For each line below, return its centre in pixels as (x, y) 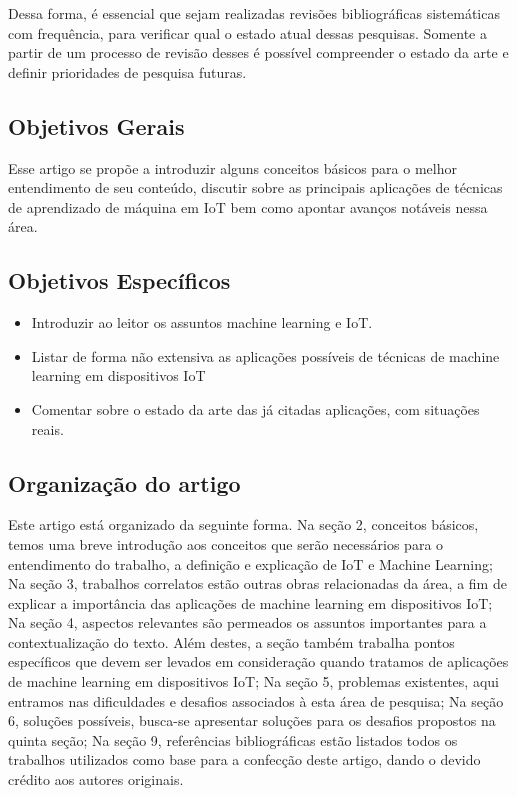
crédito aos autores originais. (96, 779)
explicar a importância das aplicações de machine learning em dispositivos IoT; (250, 602)
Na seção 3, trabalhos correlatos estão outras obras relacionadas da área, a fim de (257, 583)
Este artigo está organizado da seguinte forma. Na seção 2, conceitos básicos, (243, 524)
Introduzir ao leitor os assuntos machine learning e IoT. (202, 322)
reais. (47, 428)
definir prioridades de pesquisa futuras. (127, 71)
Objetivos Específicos (119, 280)
